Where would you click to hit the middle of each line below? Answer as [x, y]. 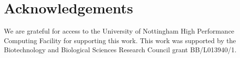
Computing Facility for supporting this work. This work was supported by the [120, 40]
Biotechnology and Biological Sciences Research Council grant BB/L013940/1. [120, 50]
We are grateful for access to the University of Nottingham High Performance [119, 31]
